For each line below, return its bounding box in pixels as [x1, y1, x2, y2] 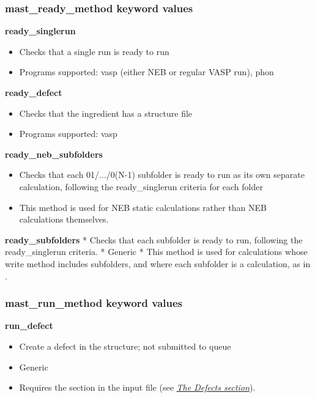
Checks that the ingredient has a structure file [19, 106, 193, 119]
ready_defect [5, 86, 62, 98]
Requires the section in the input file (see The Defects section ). [19, 381, 256, 394]
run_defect [5, 319, 53, 332]
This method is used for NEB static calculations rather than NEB [19, 201, 267, 213]
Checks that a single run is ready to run [19, 45, 169, 57]
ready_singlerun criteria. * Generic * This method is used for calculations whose [5, 245, 308, 258]
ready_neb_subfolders [5, 147, 103, 160]
